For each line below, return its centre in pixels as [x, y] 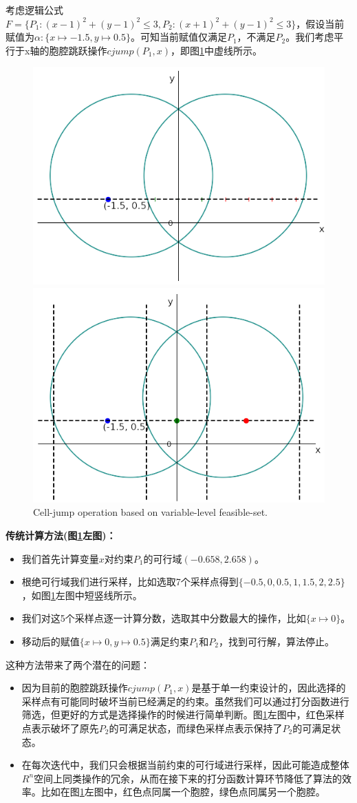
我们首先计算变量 [60, 558]
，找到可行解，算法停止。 [277, 641]
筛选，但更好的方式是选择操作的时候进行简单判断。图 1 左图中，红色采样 [183, 715]
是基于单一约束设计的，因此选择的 [269, 688]
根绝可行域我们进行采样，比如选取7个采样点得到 [130, 582]
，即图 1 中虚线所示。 [217, 50]
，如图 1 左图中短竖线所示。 [82, 595]
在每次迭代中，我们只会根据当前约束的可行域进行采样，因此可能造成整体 [185, 765]
